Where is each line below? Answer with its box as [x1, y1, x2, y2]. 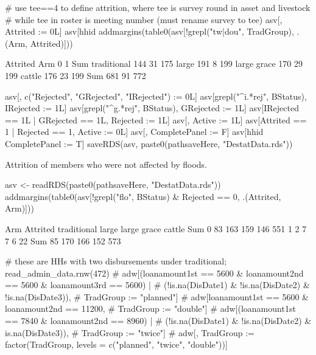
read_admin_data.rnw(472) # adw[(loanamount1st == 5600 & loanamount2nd [5, 266, 304, 279]
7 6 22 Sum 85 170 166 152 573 [5, 234, 121, 247]
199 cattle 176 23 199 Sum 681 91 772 [5, 69, 146, 81]
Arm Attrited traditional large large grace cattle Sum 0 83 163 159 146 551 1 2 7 [5, 222, 307, 235]
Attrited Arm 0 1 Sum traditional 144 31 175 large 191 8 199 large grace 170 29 [5, 57, 303, 70]
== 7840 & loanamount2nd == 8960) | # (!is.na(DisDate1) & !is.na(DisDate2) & [5, 314, 312, 327]
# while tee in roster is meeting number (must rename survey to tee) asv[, [5, 13, 283, 26]
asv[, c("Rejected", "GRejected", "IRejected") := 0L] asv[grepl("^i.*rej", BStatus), [5, 89, 307, 102]
